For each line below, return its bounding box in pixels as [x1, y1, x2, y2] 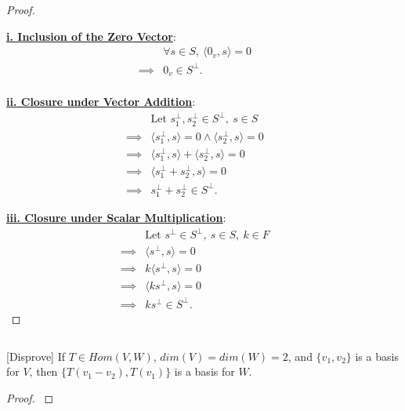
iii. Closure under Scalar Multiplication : [6, 209, 226, 225]
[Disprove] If [6, 347, 65, 364]
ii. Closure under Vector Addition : [6, 93, 196, 110]
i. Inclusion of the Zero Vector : [6, 27, 176, 44]
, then [29, 363, 58, 380]
